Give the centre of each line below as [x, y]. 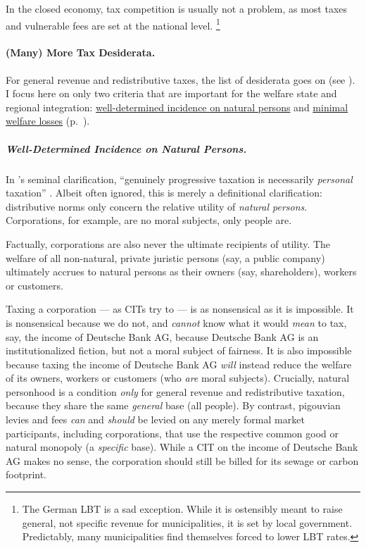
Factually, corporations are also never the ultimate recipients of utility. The [168, 243]
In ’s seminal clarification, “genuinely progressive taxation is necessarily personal [179, 179]
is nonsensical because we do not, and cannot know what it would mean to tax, [176, 322]
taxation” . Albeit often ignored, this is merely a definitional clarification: [164, 193]
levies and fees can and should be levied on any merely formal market [155, 419]
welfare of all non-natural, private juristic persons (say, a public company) [165, 257]
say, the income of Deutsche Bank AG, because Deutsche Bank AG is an [162, 336]
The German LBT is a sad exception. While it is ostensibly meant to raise [182, 509]
